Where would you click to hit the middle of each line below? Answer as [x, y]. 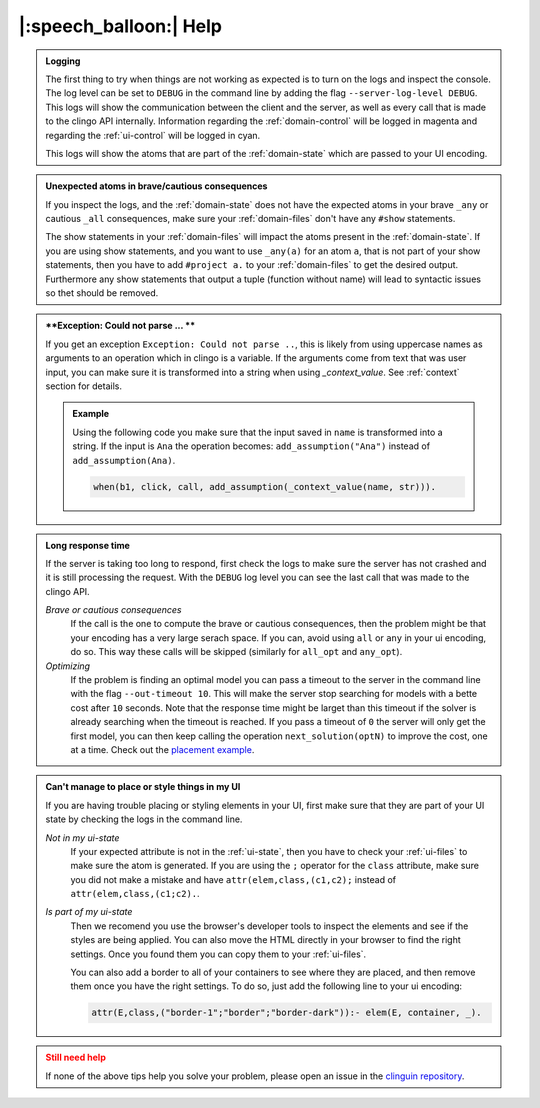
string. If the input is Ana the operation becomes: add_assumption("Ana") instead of [251, 446]
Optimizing [67, 666]
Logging [63, 61]
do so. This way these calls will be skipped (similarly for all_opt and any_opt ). [236, 652]
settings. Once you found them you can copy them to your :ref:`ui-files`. [218, 954]
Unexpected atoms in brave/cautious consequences [156, 186]
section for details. [83, 386]
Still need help [76, 1057]
